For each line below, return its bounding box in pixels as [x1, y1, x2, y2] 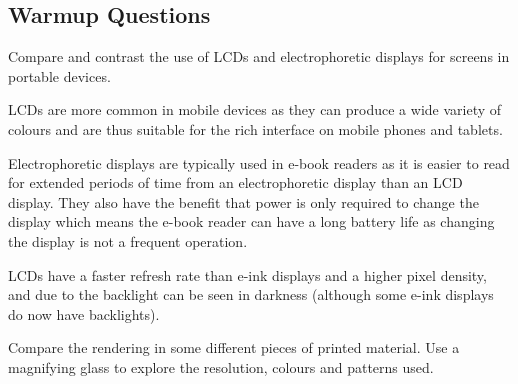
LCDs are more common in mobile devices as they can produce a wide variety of [8, 99, 502, 120]
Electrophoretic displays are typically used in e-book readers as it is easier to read [8, 152, 510, 173]
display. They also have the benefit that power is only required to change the [8, 191, 479, 212]
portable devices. [8, 65, 111, 86]
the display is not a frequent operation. [8, 230, 248, 251]
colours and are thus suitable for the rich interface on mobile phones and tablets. [8, 118, 503, 139]
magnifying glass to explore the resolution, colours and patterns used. [8, 356, 434, 377]
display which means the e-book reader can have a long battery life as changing [8, 211, 495, 232]
